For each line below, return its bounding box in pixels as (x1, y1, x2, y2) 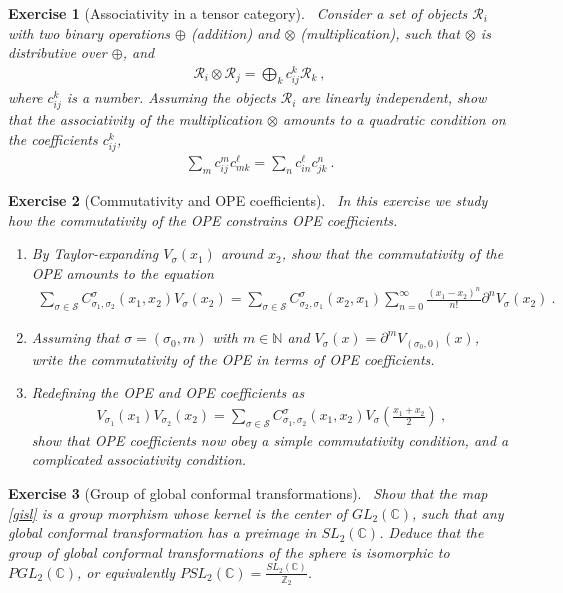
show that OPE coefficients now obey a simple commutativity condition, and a (31, 429, 509, 450)
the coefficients (8, 128, 98, 149)
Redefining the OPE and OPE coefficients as (31, 382, 305, 403)
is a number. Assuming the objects (66, 87, 276, 108)
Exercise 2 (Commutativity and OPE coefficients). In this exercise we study (8, 190, 488, 211)
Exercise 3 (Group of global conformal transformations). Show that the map (8, 483, 488, 504)
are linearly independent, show (301, 87, 487, 108)
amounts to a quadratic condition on (282, 109, 506, 130)
